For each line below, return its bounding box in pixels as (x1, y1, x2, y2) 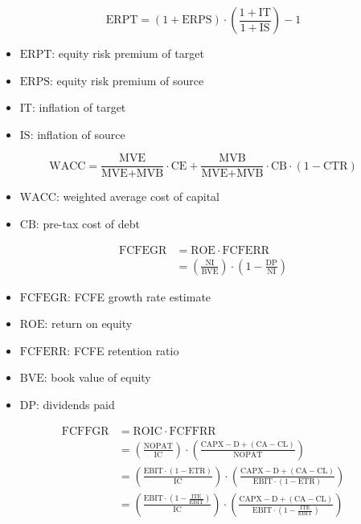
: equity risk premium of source (49, 72, 204, 88)
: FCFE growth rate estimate (68, 288, 211, 305)
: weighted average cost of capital (55, 188, 219, 205)
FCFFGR (61, 425, 109, 437)
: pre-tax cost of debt (35, 215, 141, 232)
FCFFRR (169, 425, 216, 437)
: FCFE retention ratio (67, 342, 179, 358)
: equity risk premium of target (51, 45, 204, 61)
